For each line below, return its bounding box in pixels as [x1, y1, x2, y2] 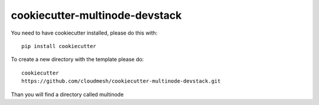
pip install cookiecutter [21, 43, 97, 49]
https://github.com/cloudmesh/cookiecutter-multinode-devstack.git [21, 78, 221, 84]
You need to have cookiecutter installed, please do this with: [11, 29, 158, 36]
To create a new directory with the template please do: [11, 56, 144, 63]
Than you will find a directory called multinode [11, 91, 124, 98]
